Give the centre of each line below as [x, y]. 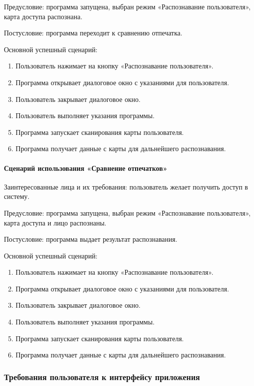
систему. [17, 196]
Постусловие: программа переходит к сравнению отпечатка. [93, 33]
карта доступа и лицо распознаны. [55, 222]
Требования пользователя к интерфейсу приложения [102, 376]
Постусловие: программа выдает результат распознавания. [91, 239]
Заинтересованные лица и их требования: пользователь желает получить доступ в [126, 186]
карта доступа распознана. [43, 16]
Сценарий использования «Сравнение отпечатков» [86, 168]
